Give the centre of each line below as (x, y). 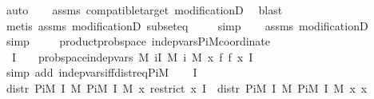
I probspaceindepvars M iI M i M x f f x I (132, 56)
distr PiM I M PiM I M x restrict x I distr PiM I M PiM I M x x (187, 87)
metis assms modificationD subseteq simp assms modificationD (187, 25)
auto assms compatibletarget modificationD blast (144, 10)
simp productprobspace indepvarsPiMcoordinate (138, 41)
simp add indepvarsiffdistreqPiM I (101, 72)
